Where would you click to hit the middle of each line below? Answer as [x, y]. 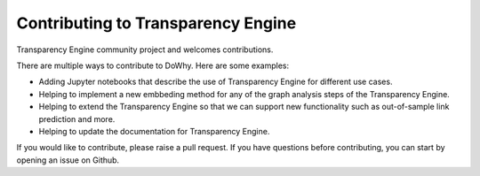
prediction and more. [77, 119]
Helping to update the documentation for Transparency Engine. [154, 131]
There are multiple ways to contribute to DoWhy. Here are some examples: [152, 65]
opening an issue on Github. [68, 160]
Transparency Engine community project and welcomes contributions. [145, 50]
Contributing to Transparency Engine [156, 23]
